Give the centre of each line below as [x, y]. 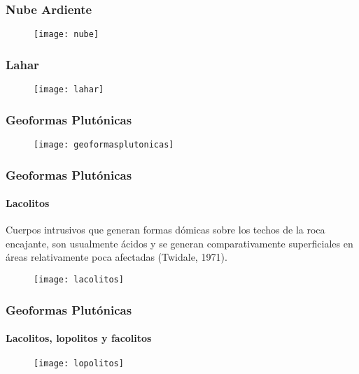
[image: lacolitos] [79, 280]
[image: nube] [66, 35]
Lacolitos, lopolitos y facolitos [79, 338]
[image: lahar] [69, 90]
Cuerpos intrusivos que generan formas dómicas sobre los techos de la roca [166, 230]
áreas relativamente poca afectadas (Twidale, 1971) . [117, 257]
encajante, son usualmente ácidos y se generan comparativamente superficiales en [179, 243]
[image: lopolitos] [79, 364]
